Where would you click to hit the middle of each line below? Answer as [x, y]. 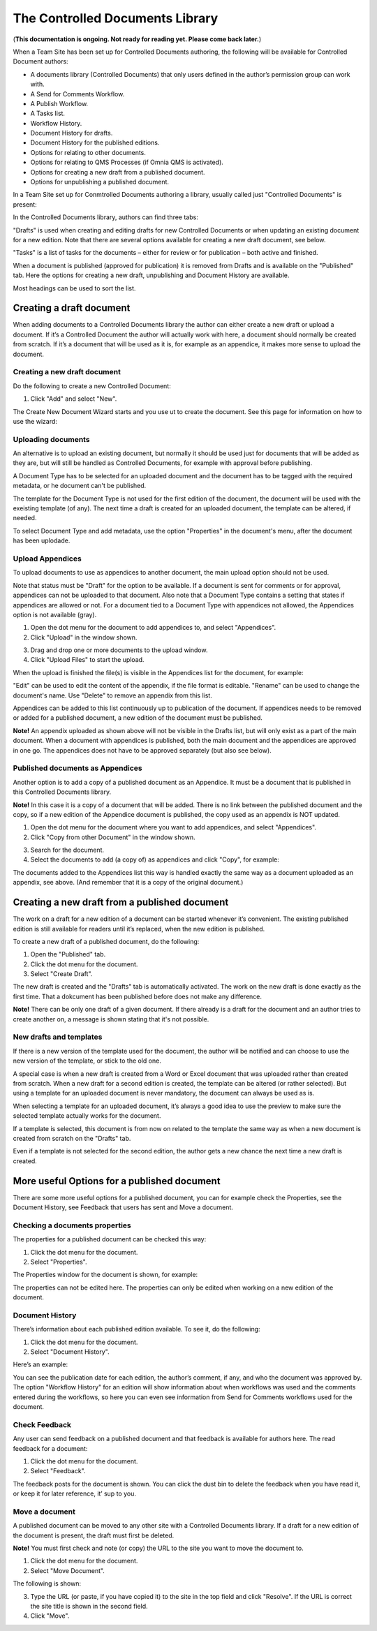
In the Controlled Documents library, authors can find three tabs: [105, 217]
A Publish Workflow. [59, 103]
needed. [25, 518]
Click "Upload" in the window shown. [84, 637]
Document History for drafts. [72, 133]
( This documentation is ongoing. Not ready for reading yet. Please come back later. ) [137, 39]
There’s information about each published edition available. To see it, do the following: [137, 1329]
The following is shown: [47, 1584]
